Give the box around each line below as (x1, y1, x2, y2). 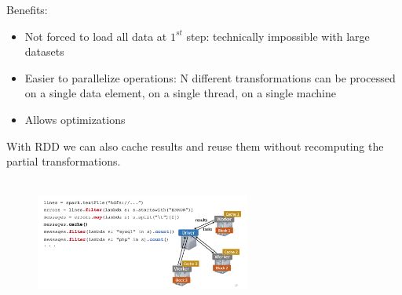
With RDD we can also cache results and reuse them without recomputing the (6, 137, 384, 154)
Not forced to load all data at (24, 27, 167, 44)
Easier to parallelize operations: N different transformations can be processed (24, 69, 396, 86)
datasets (24, 43, 64, 60)
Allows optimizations (24, 111, 126, 127)
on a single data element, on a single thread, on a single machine (24, 85, 336, 101)
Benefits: (6, 2, 48, 17)
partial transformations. (6, 153, 121, 169)
